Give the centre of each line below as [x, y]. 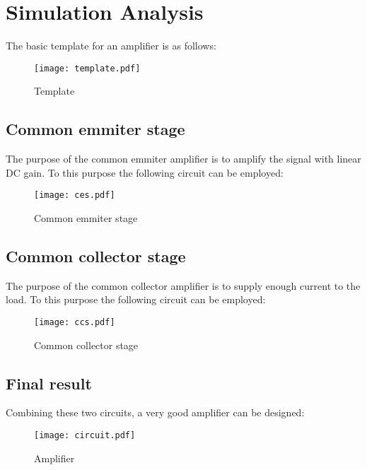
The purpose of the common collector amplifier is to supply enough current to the [183, 285]
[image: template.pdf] [87, 68]
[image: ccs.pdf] [75, 322]
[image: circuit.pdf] [85, 436]
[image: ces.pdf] [75, 195]
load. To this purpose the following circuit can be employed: [136, 299]
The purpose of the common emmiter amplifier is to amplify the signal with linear [183, 159]
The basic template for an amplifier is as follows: [111, 46]
